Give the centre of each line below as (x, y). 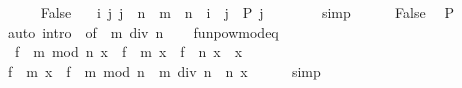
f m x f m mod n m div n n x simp (164, 70)
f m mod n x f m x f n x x (128, 51)
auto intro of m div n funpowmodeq (143, 31)
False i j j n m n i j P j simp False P (247, 12)
